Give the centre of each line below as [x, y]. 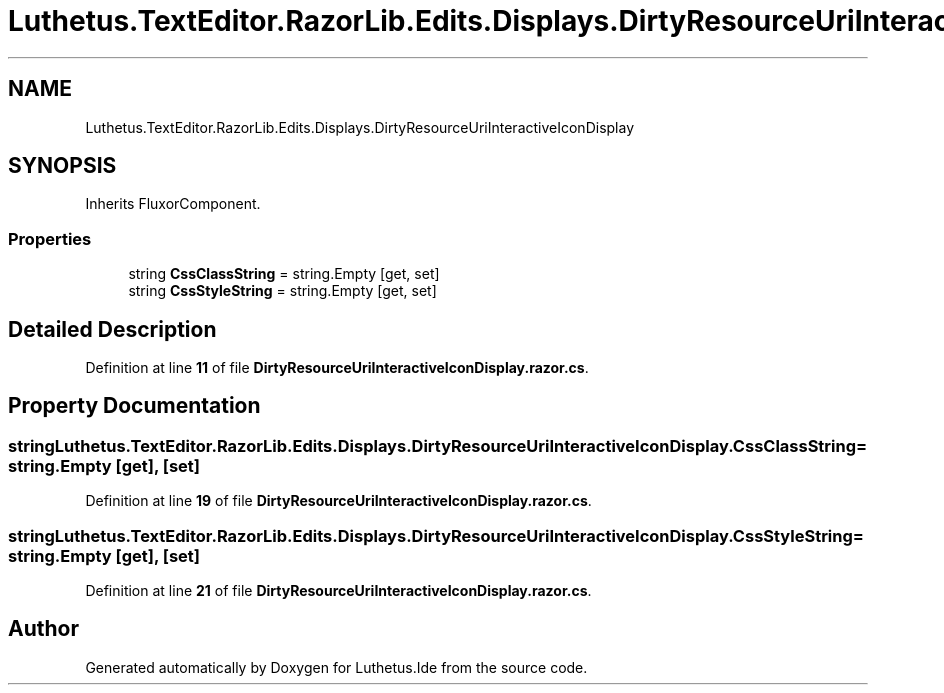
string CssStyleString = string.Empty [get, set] [282, 291]
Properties [50, 238]
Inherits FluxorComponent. [173, 204]
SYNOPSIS [62, 166]
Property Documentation [134, 406]
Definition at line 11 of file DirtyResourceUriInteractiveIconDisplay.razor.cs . [337, 368]
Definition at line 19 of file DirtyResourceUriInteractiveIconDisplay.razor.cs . [338, 501]
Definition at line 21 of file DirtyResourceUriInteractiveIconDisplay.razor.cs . [338, 590]
